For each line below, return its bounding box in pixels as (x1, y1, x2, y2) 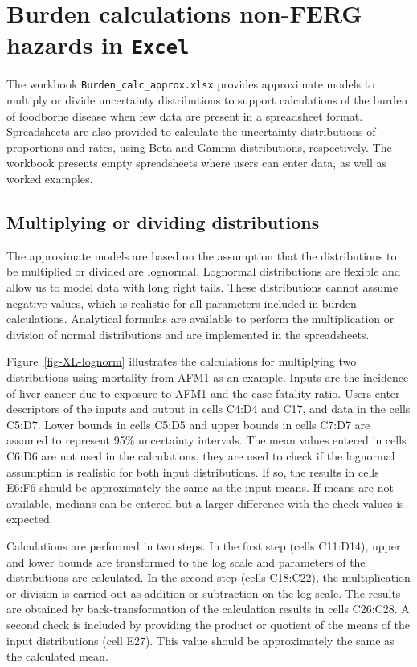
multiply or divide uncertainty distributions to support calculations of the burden (6, 92, 408, 108)
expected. (6, 510, 53, 527)
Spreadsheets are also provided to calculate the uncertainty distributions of (6, 123, 376, 140)
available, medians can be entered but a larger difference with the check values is (6, 494, 404, 511)
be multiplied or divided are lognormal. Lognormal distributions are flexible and (6, 263, 401, 280)
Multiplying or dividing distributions (6, 210, 320, 235)
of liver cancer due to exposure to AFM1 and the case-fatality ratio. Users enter (6, 384, 400, 401)
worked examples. (6, 170, 93, 187)
